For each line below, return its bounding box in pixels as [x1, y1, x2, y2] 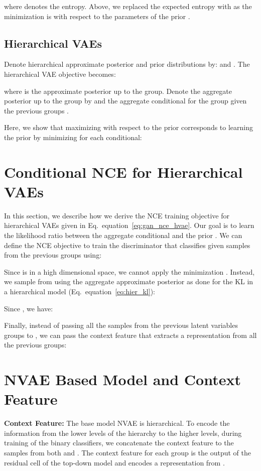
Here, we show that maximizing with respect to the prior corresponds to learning [4, 122, 253, 133]
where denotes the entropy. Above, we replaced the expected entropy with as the [4, 1, 252, 11]
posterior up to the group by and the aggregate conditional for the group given [4, 95, 247, 106]
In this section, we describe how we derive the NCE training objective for [4, 210, 229, 220]
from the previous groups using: [4, 250, 102, 260]
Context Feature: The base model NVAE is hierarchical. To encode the [4, 418, 230, 428]
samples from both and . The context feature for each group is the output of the [4, 447, 251, 458]
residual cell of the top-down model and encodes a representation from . [4, 457, 225, 467]
